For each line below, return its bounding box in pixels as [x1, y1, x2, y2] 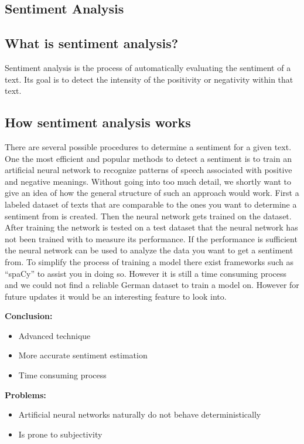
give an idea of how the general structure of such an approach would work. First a [5, 187, 299, 199]
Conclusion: [5, 310, 53, 322]
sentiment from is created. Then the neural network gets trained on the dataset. [5, 209, 292, 222]
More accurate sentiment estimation [18, 349, 148, 361]
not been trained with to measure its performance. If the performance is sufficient [5, 232, 298, 245]
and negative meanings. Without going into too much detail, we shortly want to [5, 175, 292, 187]
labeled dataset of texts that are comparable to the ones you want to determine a [5, 198, 297, 210]
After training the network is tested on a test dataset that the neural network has [5, 221, 298, 233]
